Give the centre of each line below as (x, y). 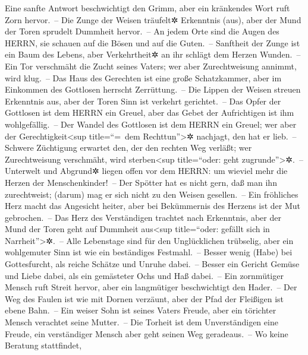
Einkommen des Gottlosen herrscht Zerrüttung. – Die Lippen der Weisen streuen (153, 89)
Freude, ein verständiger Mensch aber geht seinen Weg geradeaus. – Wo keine (147, 333)
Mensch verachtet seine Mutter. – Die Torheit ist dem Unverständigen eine (142, 322)
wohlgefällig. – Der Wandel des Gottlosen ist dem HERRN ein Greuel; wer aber (151, 124)
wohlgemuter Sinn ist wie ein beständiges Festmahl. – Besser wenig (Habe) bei (149, 252)
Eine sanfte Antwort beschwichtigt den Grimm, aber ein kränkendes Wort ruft (147, 8)
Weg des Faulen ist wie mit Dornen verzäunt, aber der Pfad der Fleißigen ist (144, 298)
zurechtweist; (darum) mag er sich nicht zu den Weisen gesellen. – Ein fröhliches (152, 194)
